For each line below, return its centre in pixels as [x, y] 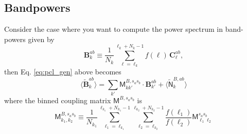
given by [41, 39]
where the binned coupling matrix [58, 100]
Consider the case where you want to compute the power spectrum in [113, 29]
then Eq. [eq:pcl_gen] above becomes [63, 72]
